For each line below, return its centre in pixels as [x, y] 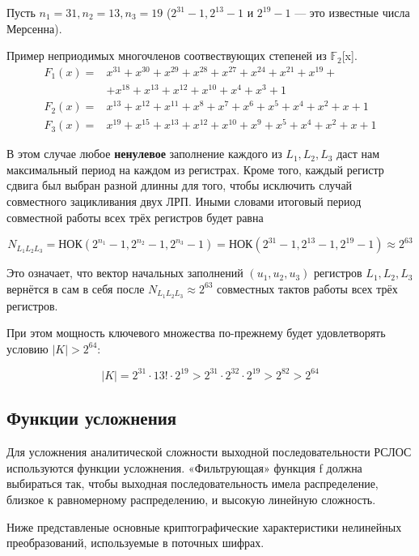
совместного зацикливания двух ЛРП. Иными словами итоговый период [184, 201]
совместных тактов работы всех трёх [307, 288]
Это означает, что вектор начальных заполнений [125, 273]
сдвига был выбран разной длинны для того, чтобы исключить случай [180, 185]
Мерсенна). [34, 28]
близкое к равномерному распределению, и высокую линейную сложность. [191, 499]
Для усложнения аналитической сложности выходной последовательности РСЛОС [209, 452]
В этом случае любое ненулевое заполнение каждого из [144, 154]
